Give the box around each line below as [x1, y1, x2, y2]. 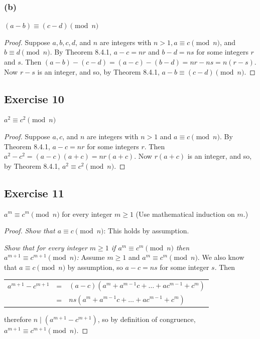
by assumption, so [67, 261, 123, 272]
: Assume [76, 252, 105, 262]
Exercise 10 [4, 91, 64, 106]
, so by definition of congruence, [97, 314, 196, 324]
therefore [4, 314, 32, 324]
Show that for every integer [4, 242, 87, 252]
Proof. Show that [4, 225, 55, 236]
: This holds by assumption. [103, 225, 189, 236]
